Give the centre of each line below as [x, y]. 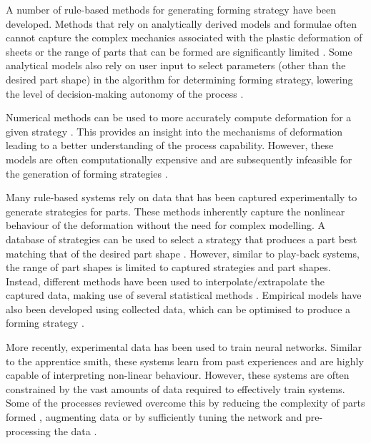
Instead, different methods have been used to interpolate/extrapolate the [165, 281]
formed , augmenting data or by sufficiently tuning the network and [154, 417]
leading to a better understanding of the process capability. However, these [170, 145]
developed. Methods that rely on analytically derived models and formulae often [182, 23]
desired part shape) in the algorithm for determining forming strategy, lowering [179, 79]
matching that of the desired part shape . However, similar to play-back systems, [183, 253]
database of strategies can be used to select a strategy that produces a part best [182, 239]
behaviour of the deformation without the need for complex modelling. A [165, 225]
